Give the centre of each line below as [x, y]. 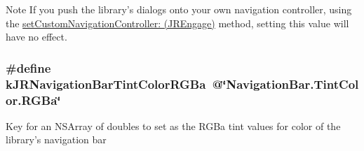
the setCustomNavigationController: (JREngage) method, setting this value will [177, 23]
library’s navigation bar [56, 139]
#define [28, 67]
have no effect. [36, 37]
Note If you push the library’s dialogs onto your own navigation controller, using [179, 9]
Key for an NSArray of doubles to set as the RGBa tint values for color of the [173, 125]
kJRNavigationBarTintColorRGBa [106, 84]
